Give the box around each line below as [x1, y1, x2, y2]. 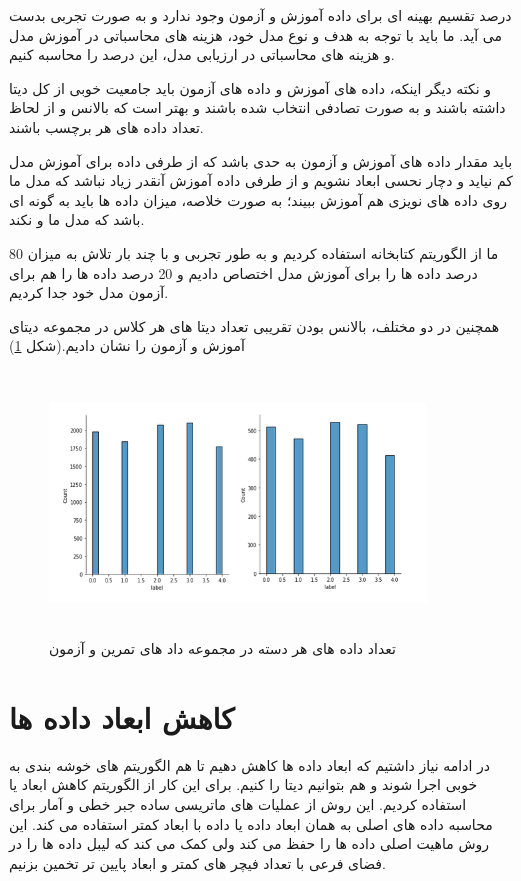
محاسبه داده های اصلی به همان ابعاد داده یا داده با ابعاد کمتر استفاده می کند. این [9, 813, 493, 834]
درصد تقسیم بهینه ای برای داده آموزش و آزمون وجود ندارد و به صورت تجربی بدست [9, 5, 512, 25]
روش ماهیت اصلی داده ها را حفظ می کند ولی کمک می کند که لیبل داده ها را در [9, 833, 490, 854]
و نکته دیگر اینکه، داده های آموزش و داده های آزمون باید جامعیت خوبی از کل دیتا [9, 77, 492, 98]
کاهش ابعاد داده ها [9, 696, 235, 737]
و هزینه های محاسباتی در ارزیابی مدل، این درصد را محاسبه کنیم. [9, 44, 395, 65]
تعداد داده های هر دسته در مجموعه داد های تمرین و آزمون [49, 638, 396, 659]
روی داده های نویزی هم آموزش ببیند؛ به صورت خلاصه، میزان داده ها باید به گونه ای [9, 189, 507, 210]
